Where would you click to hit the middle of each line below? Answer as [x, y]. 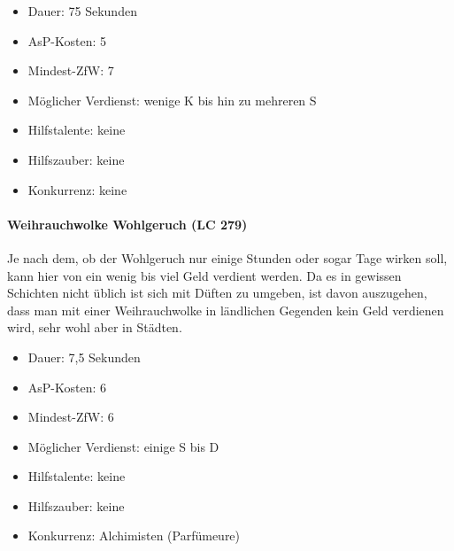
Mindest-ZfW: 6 [71, 417]
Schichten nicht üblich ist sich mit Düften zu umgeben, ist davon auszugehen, [217, 293]
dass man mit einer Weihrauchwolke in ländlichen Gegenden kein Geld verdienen [226, 310]
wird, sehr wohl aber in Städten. [95, 327]
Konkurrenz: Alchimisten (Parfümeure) [134, 535]
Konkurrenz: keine [77, 189]
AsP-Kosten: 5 [67, 40]
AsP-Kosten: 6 [67, 387]
